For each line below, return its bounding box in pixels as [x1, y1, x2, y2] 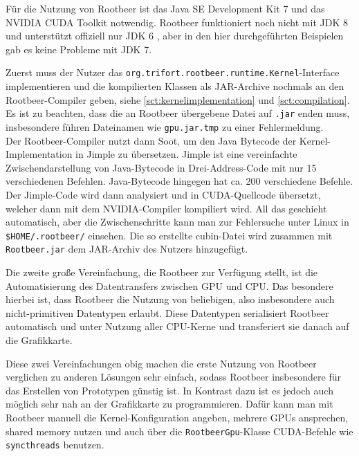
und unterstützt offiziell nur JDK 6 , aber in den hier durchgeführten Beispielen [6, 28, 344, 43]
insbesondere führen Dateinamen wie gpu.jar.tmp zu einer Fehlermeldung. [6, 119, 324, 134]
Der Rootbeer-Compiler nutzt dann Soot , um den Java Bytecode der [6, 133, 297, 147]
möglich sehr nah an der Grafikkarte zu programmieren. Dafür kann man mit [6, 396, 333, 411]
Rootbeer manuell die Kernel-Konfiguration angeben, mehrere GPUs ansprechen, [6, 410, 349, 424]
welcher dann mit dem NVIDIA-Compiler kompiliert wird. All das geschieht [6, 201, 327, 215]
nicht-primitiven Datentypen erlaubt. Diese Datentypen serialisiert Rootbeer [6, 305, 329, 320]
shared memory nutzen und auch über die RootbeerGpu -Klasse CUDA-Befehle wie [6, 423, 353, 438]
